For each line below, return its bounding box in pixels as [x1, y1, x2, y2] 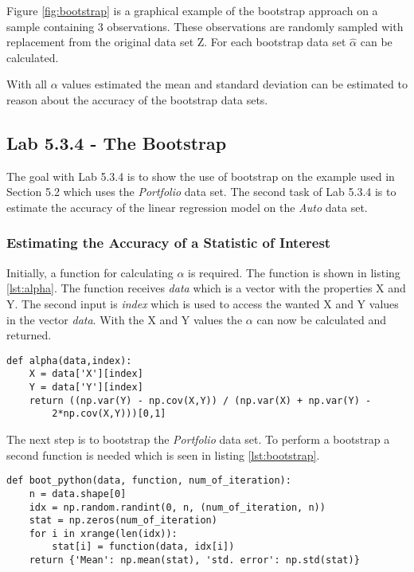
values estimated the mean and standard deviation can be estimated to [61, 76, 408, 92]
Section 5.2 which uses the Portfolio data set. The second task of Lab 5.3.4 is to [6, 183, 396, 200]
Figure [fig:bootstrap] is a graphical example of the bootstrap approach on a [6, 2, 378, 18]
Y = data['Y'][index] [29, 382, 143, 394]
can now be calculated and [256, 311, 386, 327]
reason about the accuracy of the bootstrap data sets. [6, 91, 268, 108]
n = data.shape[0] [29, 488, 127, 500]
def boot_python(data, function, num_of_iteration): [6, 475, 291, 487]
